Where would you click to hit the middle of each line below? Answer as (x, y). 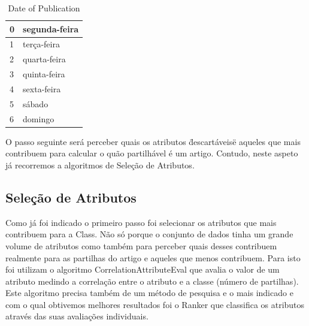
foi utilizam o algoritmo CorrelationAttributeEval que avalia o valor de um (143, 269)
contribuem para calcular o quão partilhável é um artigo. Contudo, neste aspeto (152, 153)
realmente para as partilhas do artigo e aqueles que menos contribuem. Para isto (153, 257)
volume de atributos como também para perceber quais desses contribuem (141, 245)
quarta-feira (44, 59)
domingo (39, 118)
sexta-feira (42, 88)
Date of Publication (44, 8)
